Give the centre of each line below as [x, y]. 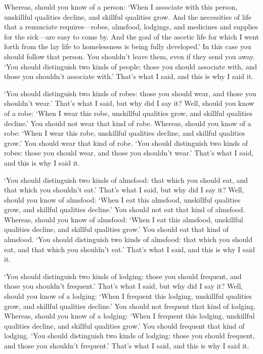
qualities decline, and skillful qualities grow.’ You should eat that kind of [116, 229]
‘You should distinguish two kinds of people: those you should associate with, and [130, 66]
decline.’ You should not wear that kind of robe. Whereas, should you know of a [128, 123]
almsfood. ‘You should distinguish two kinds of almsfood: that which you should [128, 239]
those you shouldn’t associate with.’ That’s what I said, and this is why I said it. [129, 76]
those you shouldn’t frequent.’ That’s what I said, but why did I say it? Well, [124, 286]
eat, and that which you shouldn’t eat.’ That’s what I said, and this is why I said [129, 249]
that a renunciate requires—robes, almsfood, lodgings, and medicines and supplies [131, 27]
